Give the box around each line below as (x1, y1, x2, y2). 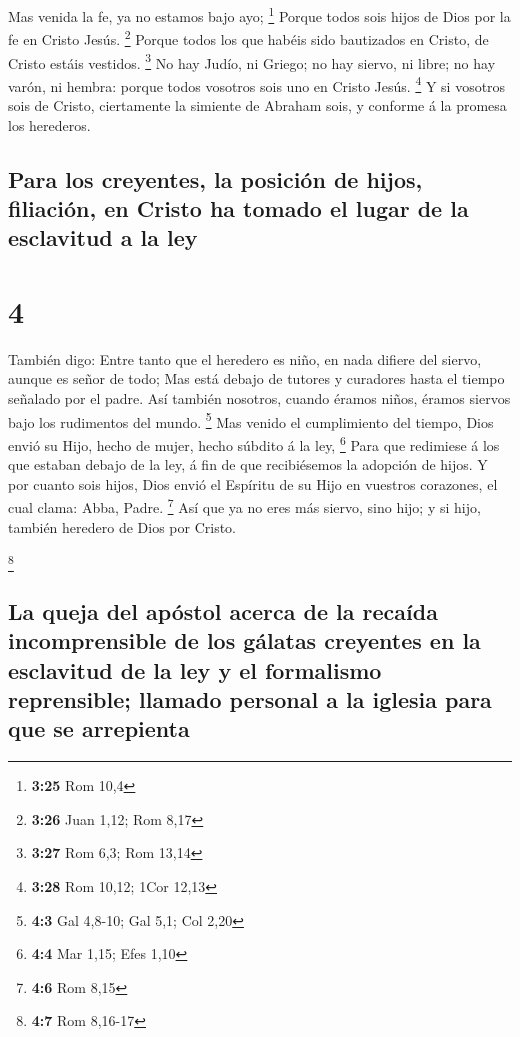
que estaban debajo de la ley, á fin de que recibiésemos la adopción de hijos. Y (8, 454, 488, 475)
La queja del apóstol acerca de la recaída (8, 595, 438, 626)
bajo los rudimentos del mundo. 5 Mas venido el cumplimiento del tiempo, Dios (8, 408, 494, 432)
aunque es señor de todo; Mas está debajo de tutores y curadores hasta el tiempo (8, 368, 505, 389)
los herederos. (8, 114, 91, 135)
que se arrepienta (8, 713, 190, 744)
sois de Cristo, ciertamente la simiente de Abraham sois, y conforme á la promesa (8, 95, 507, 115)
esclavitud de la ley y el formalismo (8, 654, 382, 685)
